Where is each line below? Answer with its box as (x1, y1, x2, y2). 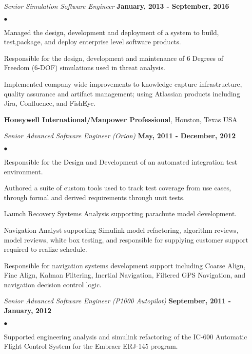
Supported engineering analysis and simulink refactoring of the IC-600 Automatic (4, 331, 247, 341)
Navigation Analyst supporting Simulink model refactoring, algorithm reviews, (4, 224, 238, 235)
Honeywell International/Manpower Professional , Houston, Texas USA (4, 114, 237, 124)
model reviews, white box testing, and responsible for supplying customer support (4, 234, 249, 244)
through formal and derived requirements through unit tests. (4, 192, 185, 202)
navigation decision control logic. (4, 279, 102, 289)
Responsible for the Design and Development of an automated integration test (4, 156, 237, 167)
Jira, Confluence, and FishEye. (4, 98, 96, 108)
